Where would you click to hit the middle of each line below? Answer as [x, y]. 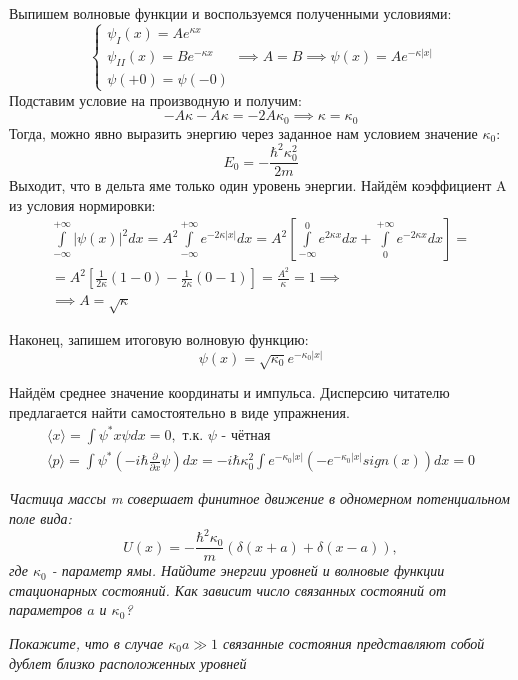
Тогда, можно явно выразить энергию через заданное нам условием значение [243, 132]
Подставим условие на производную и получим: [155, 99]
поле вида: [40, 518]
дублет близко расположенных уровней [128, 662]
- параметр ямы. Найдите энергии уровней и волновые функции [248, 570]
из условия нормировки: [82, 204]
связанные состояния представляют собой [354, 643]
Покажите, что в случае [86, 643]
